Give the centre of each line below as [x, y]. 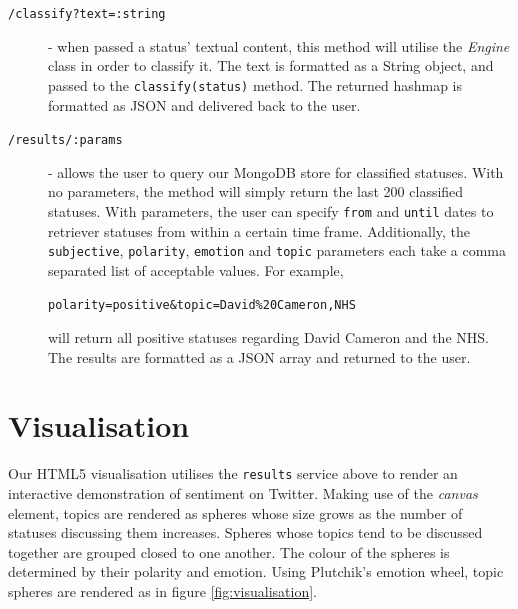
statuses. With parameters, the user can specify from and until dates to [271, 210]
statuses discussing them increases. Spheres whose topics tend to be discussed [245, 532]
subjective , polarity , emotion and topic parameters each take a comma [277, 250]
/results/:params [65, 140]
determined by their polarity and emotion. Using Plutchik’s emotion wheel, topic [256, 571]
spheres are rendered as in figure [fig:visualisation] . [163, 591]
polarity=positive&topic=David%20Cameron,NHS [202, 305]
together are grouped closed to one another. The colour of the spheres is [229, 551]
